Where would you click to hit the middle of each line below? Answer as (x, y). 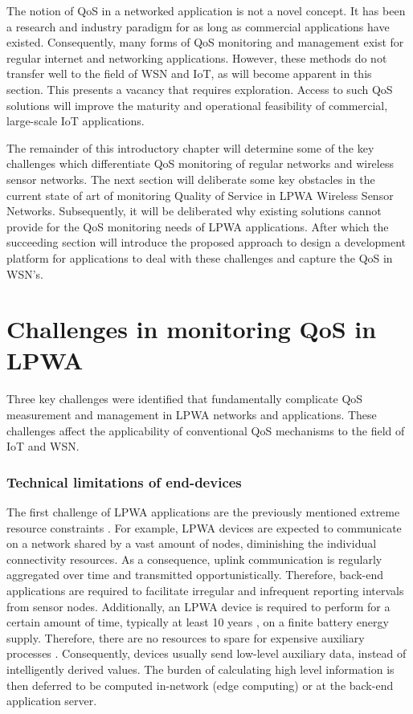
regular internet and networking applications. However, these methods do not (197, 57)
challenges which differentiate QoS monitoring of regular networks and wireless (200, 163)
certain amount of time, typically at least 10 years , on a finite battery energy (198, 622)
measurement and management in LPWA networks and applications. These (192, 414)
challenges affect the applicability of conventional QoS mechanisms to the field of (206, 430)
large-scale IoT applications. (76, 121)
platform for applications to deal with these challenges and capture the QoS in (200, 257)
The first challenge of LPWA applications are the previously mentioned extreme (203, 512)
